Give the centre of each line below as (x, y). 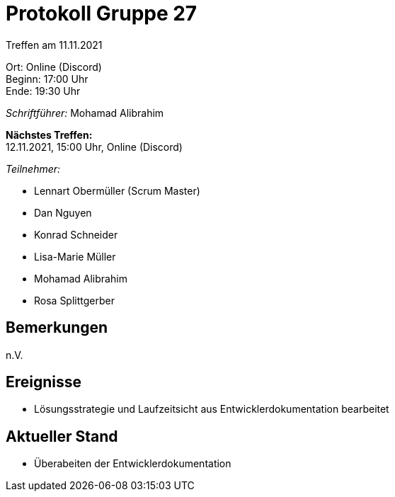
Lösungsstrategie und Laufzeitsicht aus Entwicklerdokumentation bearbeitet (212, 409)
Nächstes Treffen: (49, 135)
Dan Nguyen (63, 212)
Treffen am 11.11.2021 (54, 45)
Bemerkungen (57, 328)
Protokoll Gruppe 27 (102, 13)
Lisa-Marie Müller (75, 256)
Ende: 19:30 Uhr (43, 91)
